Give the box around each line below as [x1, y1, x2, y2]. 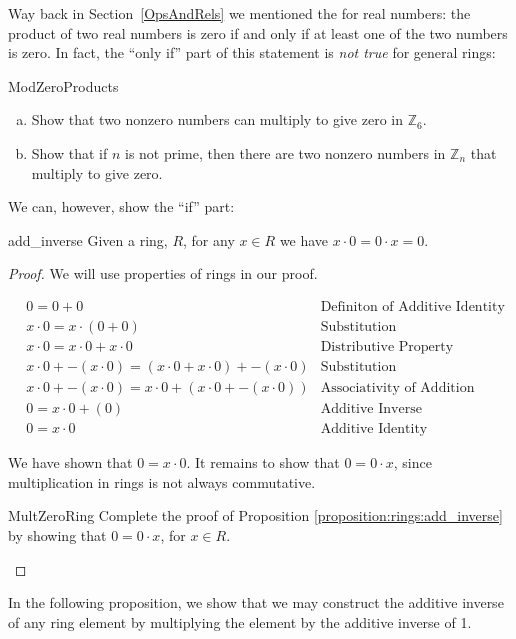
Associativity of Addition [320, 381, 475, 396]
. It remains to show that [186, 452, 340, 473]
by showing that [8, 524, 107, 545]
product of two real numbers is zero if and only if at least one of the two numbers [8, 22, 508, 43]
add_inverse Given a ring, [8, 229, 168, 250]
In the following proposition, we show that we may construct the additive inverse [8, 592, 504, 613]
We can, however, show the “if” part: [8, 196, 235, 217]
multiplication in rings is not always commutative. [8, 471, 316, 492]
